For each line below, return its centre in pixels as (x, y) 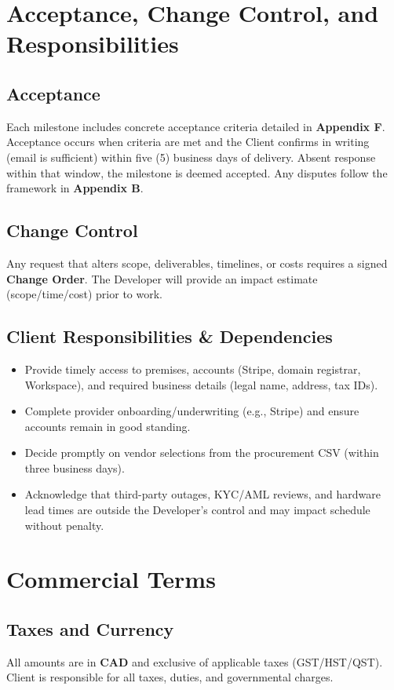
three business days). (75, 467)
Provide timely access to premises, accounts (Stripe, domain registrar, (193, 369)
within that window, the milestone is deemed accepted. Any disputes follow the (197, 172)
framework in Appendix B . (75, 188)
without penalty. (64, 525)
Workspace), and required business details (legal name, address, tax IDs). (201, 384)
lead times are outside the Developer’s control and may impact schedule (197, 510)
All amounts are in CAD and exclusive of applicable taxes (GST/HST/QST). (195, 661)
